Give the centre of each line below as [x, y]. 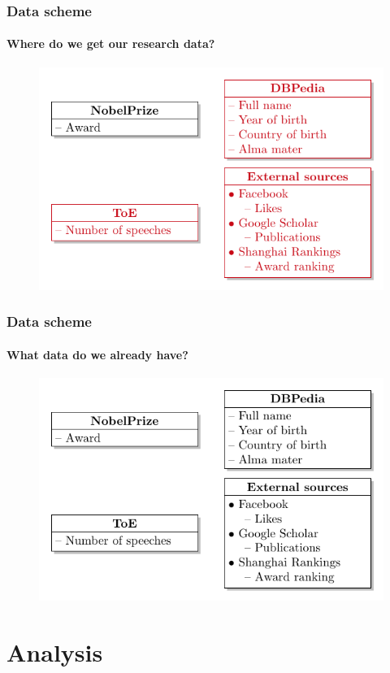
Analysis [55, 651]
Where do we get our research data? [111, 43]
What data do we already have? [97, 354]
